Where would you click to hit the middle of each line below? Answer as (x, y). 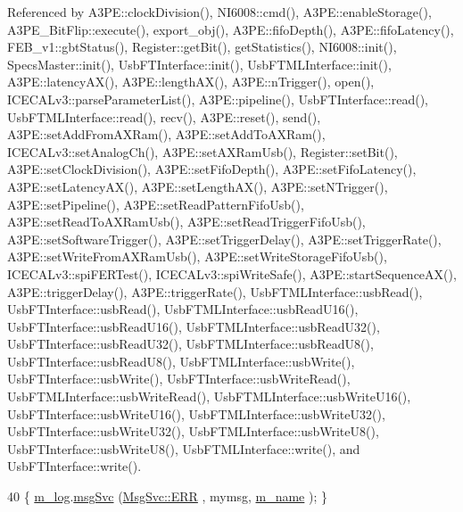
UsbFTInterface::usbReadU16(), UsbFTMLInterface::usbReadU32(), (194, 326)
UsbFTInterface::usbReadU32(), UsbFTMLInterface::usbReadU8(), (190, 344)
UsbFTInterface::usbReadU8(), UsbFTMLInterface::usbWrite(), (181, 361)
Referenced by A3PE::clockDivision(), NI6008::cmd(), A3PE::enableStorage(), (219, 12)
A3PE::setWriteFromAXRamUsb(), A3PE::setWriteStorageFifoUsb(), (197, 256)
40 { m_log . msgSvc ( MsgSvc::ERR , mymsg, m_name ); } (167, 496)
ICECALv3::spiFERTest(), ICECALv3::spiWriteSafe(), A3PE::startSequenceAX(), (232, 273)
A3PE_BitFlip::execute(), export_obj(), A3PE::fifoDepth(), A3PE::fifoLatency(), (231, 29)
